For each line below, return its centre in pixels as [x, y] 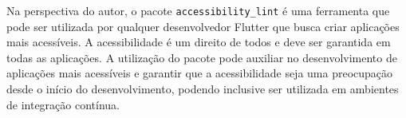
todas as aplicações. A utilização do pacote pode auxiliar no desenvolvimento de [202, 57]
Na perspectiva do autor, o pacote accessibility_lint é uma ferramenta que [198, 10]
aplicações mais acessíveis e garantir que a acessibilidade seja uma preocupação [200, 73]
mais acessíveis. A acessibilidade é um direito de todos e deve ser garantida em [199, 42]
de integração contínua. [63, 104]
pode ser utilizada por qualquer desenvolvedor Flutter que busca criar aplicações [203, 26]
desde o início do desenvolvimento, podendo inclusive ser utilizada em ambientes [203, 89]
